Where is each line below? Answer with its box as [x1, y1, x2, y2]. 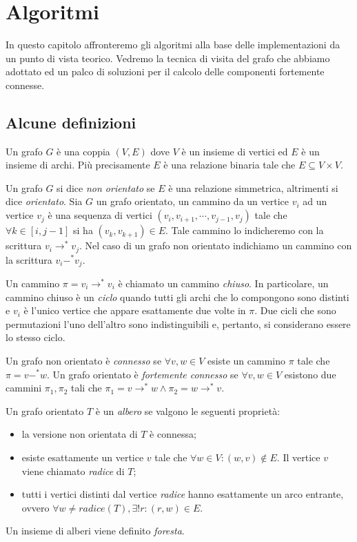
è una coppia [57, 144, 110, 158]
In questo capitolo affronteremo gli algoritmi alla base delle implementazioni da [6, 37, 340, 52]
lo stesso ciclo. [6, 330, 65, 345]
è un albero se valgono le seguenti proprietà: [95, 403, 280, 418]
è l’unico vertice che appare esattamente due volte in [23, 303, 246, 318]
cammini [6, 380, 42, 395]
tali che [71, 380, 102, 395]
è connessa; [150, 427, 196, 441]
